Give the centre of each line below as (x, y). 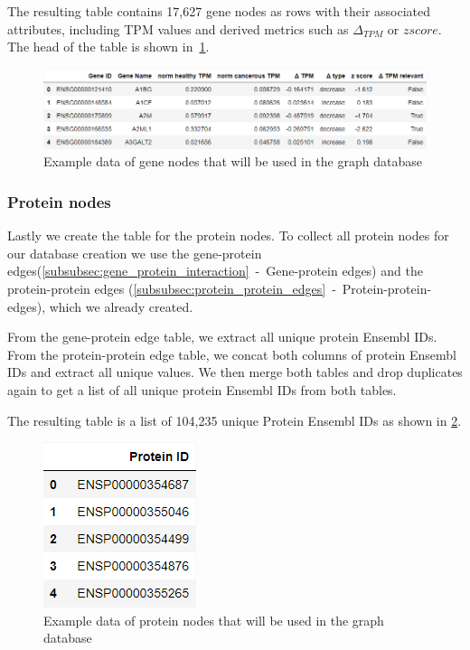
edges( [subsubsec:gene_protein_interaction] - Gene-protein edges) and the (215, 271)
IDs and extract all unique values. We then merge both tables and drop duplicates (235, 372)
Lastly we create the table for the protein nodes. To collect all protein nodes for (228, 236)
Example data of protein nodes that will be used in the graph (214, 620)
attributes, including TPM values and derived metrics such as (178, 28)
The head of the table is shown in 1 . (108, 47)
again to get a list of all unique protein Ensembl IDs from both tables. (202, 389)
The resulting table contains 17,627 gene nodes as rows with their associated (219, 11)
